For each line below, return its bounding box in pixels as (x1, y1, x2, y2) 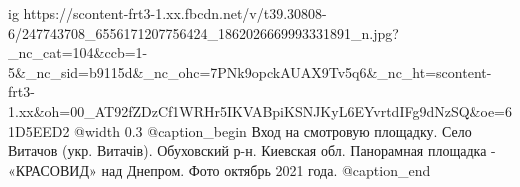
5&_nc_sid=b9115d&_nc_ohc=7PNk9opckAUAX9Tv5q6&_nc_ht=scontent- (8, 61, 492, 82)
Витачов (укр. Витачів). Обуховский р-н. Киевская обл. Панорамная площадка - (8, 140, 496, 161)
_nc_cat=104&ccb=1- (8, 42, 148, 63)
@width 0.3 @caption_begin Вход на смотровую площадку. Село (74, 120, 472, 141)
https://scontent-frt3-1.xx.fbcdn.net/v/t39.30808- (23, 3, 327, 23)
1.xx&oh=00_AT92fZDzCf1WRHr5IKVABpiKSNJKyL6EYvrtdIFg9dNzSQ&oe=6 (8, 100, 512, 121)
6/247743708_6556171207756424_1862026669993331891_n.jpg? (8, 22, 399, 43)
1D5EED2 (8, 120, 70, 141)
